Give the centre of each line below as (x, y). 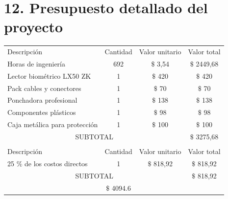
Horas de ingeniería (36, 63)
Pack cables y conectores (44, 88)
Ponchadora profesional (42, 100)
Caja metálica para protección (53, 124)
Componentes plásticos (42, 112)
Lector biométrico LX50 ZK (49, 76)
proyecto (34, 27)
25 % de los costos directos (48, 163)
